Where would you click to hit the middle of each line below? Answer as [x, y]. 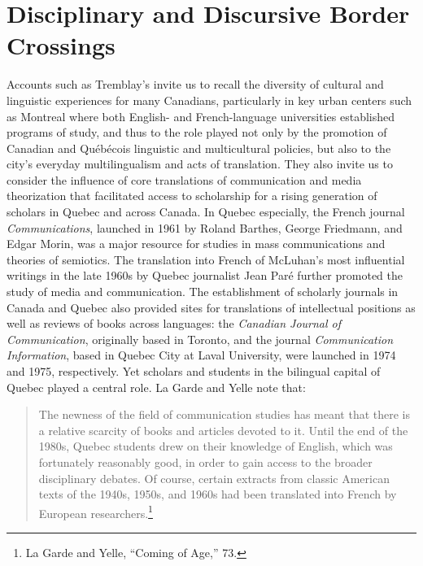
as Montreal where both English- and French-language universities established [201, 116]
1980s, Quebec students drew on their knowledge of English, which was [216, 446]
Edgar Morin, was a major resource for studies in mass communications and [196, 244]
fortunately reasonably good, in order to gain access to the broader [205, 462]
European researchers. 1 [96, 512]
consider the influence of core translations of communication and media [184, 179]
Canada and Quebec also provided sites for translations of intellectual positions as [211, 307]
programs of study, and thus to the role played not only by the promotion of [197, 132]
